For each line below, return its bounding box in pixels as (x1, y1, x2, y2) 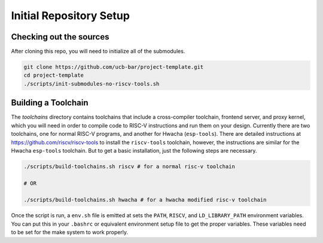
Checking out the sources (11, 32, 109, 42)
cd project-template (23, 72, 84, 79)
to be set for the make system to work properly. (11, 229, 129, 236)
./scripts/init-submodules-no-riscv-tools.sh (23, 80, 160, 87)
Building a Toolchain (11, 98, 89, 108)
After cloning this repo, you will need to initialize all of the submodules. (11, 48, 185, 55)
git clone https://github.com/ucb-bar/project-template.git (23, 63, 204, 71)
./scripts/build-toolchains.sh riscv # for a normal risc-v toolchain (23, 163, 236, 170)
